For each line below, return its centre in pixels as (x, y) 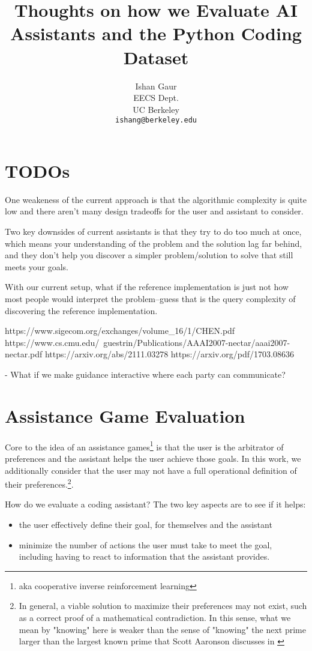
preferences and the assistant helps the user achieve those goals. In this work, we (153, 458)
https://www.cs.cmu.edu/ (52, 342)
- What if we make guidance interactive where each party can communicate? (145, 374)
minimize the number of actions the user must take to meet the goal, (145, 544)
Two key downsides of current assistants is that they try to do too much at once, (153, 232)
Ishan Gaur (156, 86)
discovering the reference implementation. (81, 310)
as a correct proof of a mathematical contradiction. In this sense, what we (155, 617)
